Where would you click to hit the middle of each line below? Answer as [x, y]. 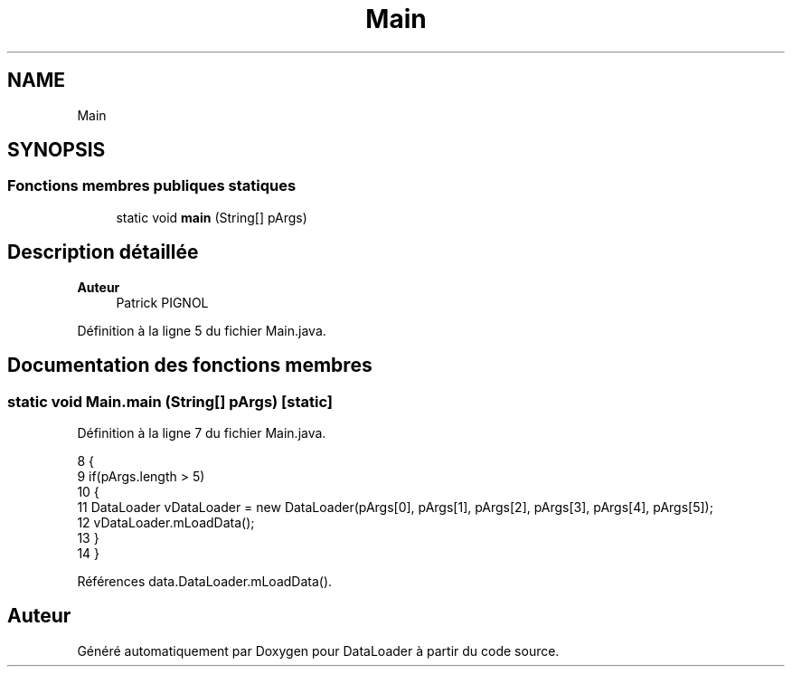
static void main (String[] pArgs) [212, 217]
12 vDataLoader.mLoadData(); [166, 522]
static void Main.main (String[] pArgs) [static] [170, 401]
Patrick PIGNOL [162, 302]
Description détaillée [103, 252]
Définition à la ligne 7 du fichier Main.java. [202, 432]
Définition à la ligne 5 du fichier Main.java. [202, 330]
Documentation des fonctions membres [190, 365]
